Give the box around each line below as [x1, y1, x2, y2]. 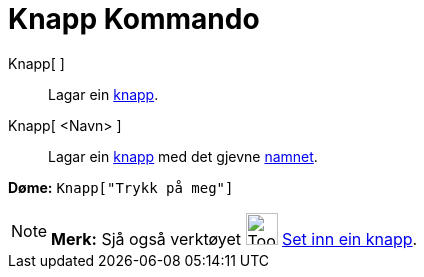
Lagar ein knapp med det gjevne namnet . [48, 147, 318, 165]
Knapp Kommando [8, 2, 260, 36]
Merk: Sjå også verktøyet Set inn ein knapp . [51, 228, 418, 249]
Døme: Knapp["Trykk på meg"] [8, 178, 234, 196]
